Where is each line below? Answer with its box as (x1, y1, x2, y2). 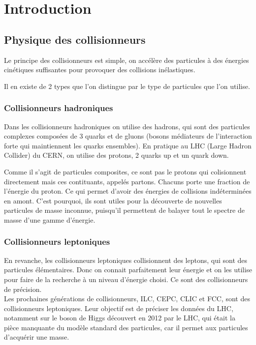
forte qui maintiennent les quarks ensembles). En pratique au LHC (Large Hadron (4, 140, 252, 150)
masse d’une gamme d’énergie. (4, 214, 96, 225)
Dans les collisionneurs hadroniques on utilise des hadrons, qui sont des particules (4, 121, 250, 131)
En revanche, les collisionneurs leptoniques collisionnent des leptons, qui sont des (4, 255, 248, 265)
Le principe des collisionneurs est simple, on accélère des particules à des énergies (4, 55, 249, 65)
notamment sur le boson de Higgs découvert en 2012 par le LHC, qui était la (4, 313, 235, 323)
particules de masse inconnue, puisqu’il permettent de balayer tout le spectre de (4, 205, 245, 215)
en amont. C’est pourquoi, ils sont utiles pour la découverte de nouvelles (4, 195, 222, 205)
